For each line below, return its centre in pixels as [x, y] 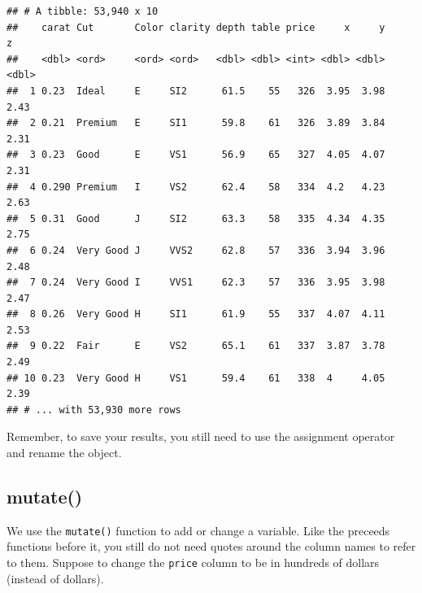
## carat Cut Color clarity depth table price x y [196, 27]
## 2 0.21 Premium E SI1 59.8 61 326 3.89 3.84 [196, 123]
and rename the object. [64, 453]
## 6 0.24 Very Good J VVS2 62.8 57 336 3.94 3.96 [196, 250]
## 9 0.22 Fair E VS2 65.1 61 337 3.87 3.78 [196, 346]
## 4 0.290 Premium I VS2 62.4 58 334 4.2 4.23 [196, 187]
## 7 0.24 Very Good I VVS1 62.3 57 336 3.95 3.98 [196, 283]
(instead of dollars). [55, 578]
